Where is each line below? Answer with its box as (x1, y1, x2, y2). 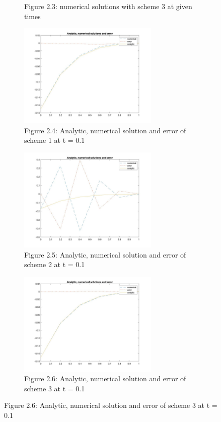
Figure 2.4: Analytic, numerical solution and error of (24, 125, 186, 135)
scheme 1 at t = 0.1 (24, 135, 85, 145)
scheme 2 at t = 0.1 (24, 259, 85, 270)
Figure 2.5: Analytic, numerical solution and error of (24, 249, 186, 260)
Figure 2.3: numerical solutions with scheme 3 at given (24, 1, 192, 11)
